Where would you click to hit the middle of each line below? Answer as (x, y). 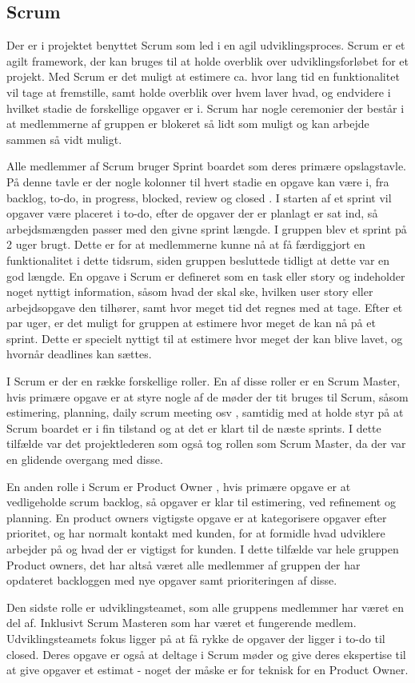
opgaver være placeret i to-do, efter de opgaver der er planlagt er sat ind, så (192, 213)
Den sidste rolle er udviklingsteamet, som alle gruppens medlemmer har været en (205, 607)
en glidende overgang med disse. (85, 459)
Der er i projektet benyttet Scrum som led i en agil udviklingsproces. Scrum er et (206, 45)
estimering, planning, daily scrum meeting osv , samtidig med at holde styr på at (205, 412)
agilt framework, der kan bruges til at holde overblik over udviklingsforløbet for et (207, 60)
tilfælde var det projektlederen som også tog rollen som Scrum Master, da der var (206, 443)
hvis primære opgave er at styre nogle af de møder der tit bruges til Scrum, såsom (207, 396)
